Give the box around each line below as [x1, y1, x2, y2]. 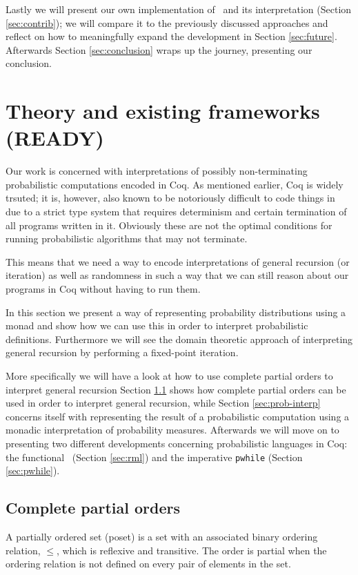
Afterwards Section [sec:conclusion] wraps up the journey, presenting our [6, 42, 312, 57]
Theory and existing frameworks [6, 97, 320, 125]
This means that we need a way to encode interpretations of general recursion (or [6, 254, 350, 269]
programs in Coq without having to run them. [6, 282, 201, 296]
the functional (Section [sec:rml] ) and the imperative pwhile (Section [6, 449, 303, 464]
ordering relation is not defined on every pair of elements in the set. [6, 556, 291, 571]
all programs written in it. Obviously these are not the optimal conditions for [6, 217, 332, 232]
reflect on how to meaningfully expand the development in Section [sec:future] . [6, 29, 337, 43]
